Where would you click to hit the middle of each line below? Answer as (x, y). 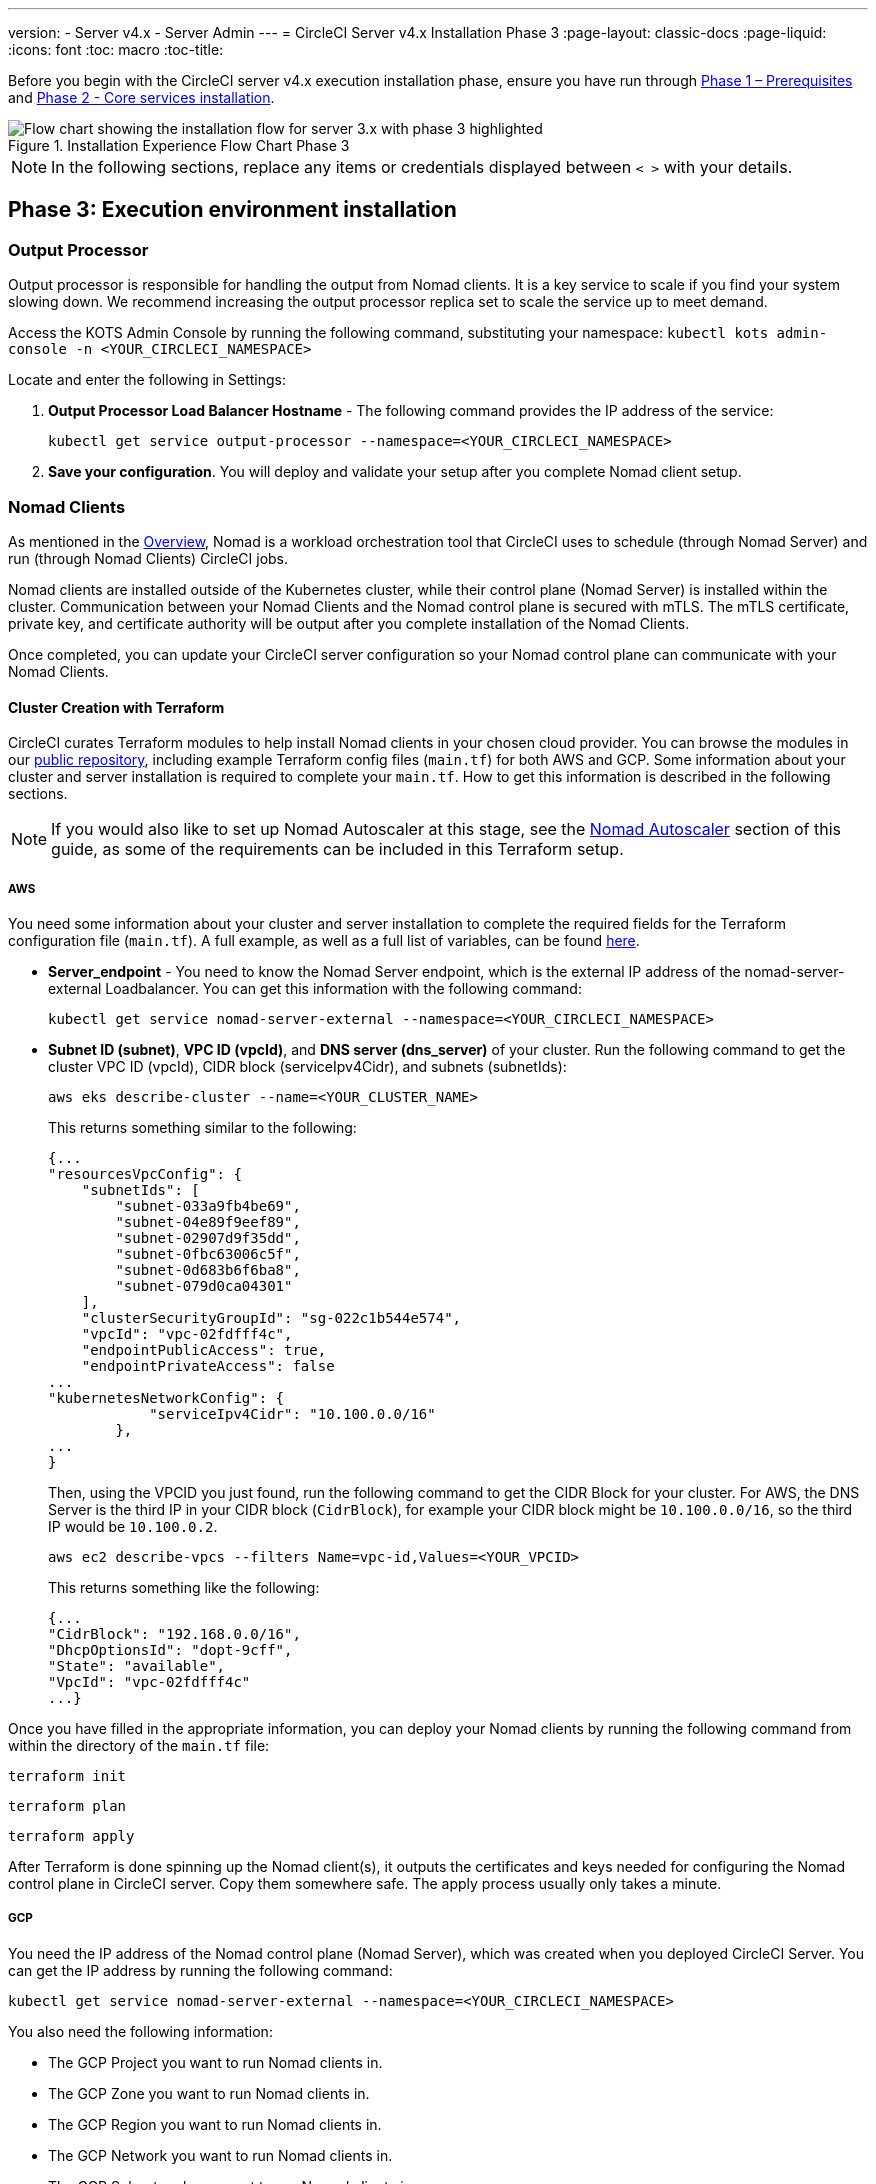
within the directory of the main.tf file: (139, 1745)
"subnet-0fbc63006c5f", (208, 1253)
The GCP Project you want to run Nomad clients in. (215, 2062)
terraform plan (67, 1805)
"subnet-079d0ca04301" (204, 1285)
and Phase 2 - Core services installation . (141, 97)
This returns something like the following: (184, 1587)
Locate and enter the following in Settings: (147, 380)
